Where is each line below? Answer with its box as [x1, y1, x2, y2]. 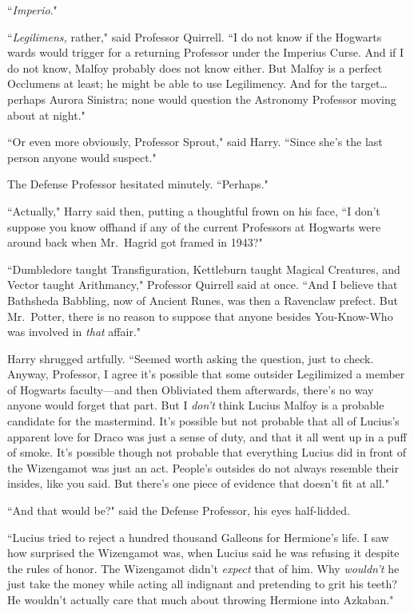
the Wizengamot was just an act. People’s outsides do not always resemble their [7, 459, 399, 476]
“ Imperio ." [7, 2, 58, 18]
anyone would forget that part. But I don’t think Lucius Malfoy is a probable [7, 397, 384, 413]
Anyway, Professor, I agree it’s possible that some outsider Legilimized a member [7, 366, 405, 382]
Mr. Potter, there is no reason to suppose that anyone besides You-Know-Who [7, 307, 393, 324]
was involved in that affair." [7, 323, 141, 340]
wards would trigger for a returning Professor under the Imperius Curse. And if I [7, 44, 404, 61]
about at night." [7, 106, 86, 123]
